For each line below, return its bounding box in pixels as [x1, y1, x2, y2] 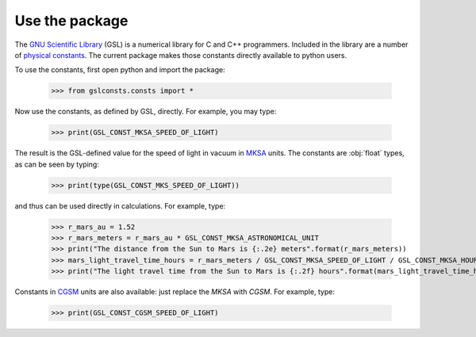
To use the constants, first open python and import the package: [14, 65, 225, 75]
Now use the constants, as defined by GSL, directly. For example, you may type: [14, 107, 277, 117]
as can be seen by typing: [14, 159, 99, 169]
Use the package [14, 12, 129, 29]
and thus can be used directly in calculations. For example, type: [14, 201, 226, 210]
